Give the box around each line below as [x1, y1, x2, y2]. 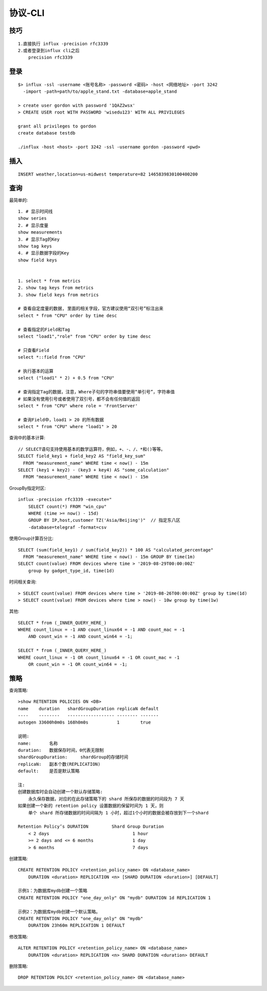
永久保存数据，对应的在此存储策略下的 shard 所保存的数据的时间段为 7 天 [28, 796, 185, 802]
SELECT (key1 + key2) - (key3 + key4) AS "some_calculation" [18, 467, 169, 473]
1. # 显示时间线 [18, 208, 53, 214]
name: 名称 [18, 741, 58, 746]
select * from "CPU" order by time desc [18, 312, 117, 318]
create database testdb [18, 130, 76, 136]
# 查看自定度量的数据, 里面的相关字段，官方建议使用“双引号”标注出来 [18, 306, 164, 311]
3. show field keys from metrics [18, 292, 99, 298]
